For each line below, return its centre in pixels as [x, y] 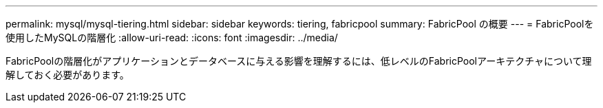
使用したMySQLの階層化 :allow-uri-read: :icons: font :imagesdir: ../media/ [172, 37]
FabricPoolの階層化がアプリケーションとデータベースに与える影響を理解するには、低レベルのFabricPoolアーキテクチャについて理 [299, 61]
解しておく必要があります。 [67, 75]
